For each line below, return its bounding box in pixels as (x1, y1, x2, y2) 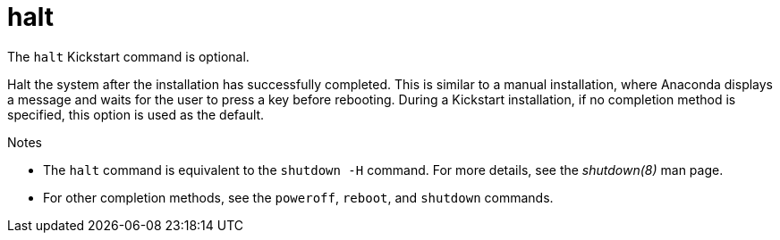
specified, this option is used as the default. (7, 106, 265, 122)
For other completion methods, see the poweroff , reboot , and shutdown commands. (43, 189, 554, 205)
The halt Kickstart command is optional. (7, 48, 250, 64)
